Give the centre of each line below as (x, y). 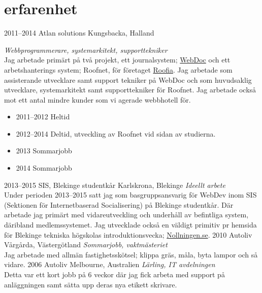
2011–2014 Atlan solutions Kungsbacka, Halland (79, 33)
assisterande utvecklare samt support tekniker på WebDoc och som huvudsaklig (128, 79)
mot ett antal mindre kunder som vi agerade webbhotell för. (97, 99)
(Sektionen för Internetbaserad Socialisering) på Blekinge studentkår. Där (119, 204)
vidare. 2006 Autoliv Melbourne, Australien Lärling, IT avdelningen (110, 264)
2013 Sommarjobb (44, 151)
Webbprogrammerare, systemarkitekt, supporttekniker (86, 50)
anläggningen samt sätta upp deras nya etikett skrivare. (91, 284)
